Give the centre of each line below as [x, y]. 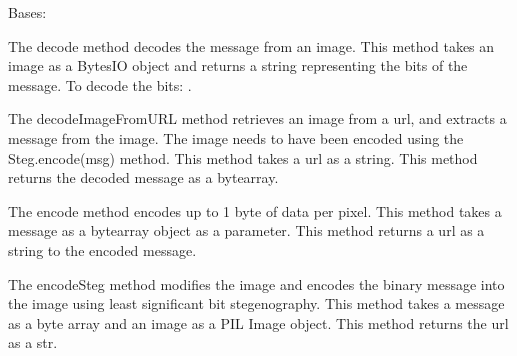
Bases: [27, 12]
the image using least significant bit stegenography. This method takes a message [256, 303]
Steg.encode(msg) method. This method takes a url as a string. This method [243, 157]
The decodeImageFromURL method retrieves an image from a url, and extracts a [257, 118]
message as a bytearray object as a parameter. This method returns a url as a [246, 230]
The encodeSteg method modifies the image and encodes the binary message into [256, 283]
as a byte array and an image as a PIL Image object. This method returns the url [258, 322]
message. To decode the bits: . [100, 84]
